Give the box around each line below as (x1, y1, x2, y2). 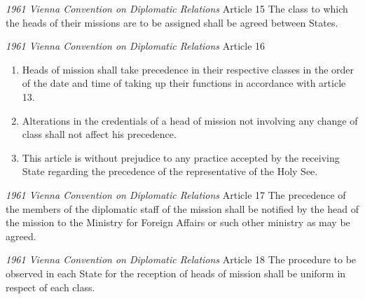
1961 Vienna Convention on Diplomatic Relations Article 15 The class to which (6, 1, 348, 15)
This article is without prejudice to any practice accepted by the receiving (22, 150, 340, 165)
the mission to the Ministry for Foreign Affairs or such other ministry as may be (6, 215, 350, 230)
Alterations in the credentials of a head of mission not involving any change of (22, 113, 358, 127)
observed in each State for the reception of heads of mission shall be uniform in (6, 265, 346, 280)
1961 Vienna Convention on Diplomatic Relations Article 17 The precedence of (6, 187, 346, 202)
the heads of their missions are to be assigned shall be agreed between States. (6, 15, 338, 29)
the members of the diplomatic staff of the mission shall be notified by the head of (6, 201, 359, 216)
